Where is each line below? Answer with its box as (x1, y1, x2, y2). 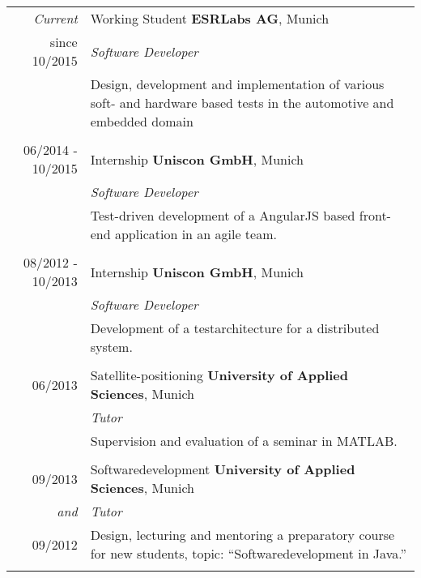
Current (33, 9, 78, 28)
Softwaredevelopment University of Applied (90, 460, 355, 478)
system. (90, 337, 133, 356)
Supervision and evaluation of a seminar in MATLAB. (90, 431, 398, 450)
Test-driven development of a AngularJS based (90, 206, 355, 225)
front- (359, 206, 391, 225)
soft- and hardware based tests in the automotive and (90, 93, 394, 112)
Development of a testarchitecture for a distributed (90, 319, 380, 337)
